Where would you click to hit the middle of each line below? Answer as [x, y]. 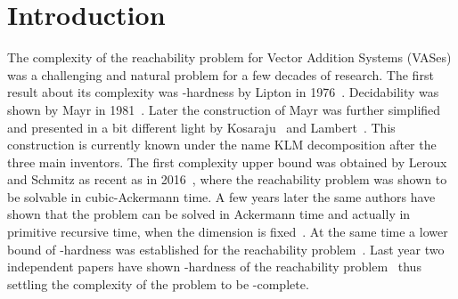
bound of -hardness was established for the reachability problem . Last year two [226, 249]
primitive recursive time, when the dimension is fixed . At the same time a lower [228, 232]
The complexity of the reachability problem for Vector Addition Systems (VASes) [229, 57]
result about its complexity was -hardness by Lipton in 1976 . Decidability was [223, 92]
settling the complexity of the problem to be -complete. [158, 283]
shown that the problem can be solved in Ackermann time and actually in [209, 214]
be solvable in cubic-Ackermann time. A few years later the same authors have [221, 196]
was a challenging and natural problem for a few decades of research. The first [221, 74]
